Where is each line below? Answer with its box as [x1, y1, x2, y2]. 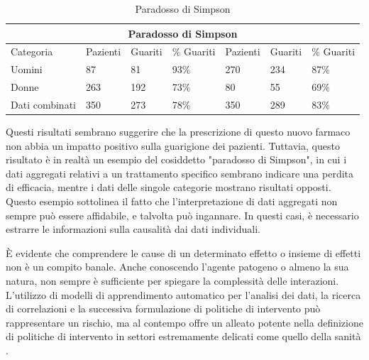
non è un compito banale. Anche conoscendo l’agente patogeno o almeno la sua [6, 259, 349, 274]
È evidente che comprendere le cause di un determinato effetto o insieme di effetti [6, 245, 361, 260]
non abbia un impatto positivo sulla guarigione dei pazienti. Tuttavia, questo [6, 138, 340, 153]
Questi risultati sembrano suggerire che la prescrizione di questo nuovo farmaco [6, 124, 351, 139]
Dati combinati [11, 97, 76, 111]
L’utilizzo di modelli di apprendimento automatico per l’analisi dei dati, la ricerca [6, 287, 361, 302]
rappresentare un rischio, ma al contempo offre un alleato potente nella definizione [6, 315, 363, 329]
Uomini [11, 62, 43, 77]
